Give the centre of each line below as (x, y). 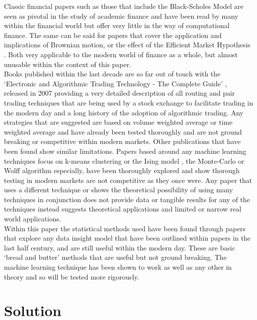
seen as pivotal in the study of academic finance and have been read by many (121, 16)
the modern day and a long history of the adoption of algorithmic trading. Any (124, 112)
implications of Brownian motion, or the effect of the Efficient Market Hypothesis (127, 45)
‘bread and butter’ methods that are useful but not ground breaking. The (115, 257)
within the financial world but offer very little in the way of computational (117, 25)
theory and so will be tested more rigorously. (72, 276)
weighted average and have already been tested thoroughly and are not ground (123, 131)
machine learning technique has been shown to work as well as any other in (118, 267)
